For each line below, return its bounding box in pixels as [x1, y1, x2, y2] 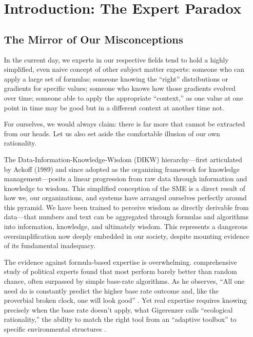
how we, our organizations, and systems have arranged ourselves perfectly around [4, 192, 247, 203]
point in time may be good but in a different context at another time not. [4, 102, 224, 112]
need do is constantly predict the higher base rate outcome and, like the [4, 285, 219, 295]
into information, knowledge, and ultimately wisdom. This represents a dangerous [4, 221, 248, 232]
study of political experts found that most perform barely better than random [4, 266, 237, 276]
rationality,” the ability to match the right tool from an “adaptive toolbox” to [4, 314, 236, 324]
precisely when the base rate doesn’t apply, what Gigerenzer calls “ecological [4, 304, 233, 315]
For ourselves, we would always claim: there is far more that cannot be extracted [4, 119, 245, 129]
